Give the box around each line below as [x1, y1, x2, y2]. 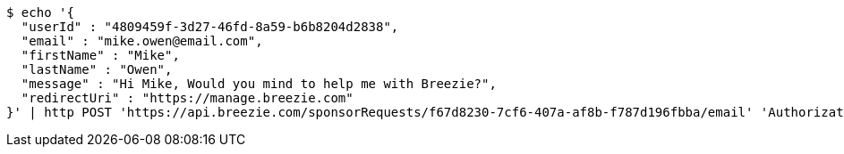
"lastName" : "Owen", [21, 62, 173, 77]
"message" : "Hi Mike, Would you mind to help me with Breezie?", [21, 77, 497, 91]
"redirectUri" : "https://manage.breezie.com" [21, 91, 354, 105]
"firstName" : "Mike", [21, 48, 180, 62]
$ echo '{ [6, 5, 74, 20]
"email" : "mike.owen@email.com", [21, 34, 263, 48]
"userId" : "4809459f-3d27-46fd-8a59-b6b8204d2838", [21, 20, 399, 34]
